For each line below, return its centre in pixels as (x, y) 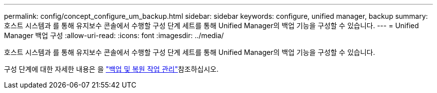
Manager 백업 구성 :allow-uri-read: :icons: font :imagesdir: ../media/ (114, 35)
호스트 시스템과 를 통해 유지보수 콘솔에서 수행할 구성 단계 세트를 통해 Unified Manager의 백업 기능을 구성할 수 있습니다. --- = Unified (212, 25)
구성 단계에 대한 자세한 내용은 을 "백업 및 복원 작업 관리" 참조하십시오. (111, 69)
